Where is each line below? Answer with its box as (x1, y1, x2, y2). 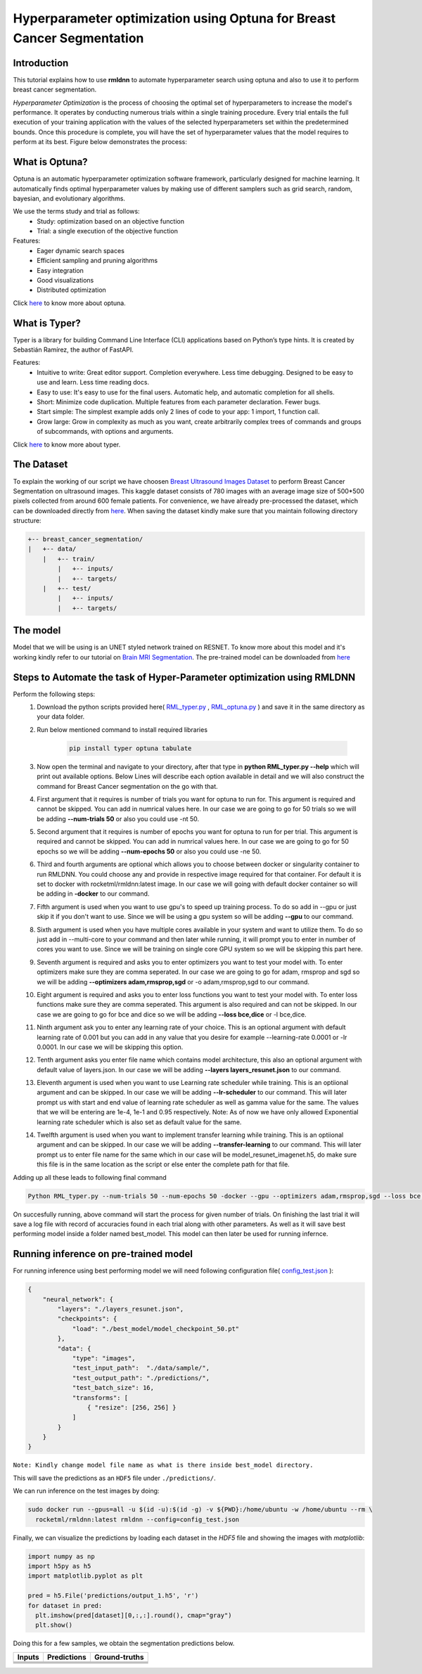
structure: (13, 517, 41, 525)
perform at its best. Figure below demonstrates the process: (13, 138, 188, 146)
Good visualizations (37, 276, 94, 285)
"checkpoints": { (57, 1315, 117, 1323)
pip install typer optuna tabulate (69, 744, 192, 752)
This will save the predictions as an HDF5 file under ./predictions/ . (13, 1474, 216, 1482)
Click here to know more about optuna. (13, 299, 126, 307)
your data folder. (37, 712, 85, 721)
